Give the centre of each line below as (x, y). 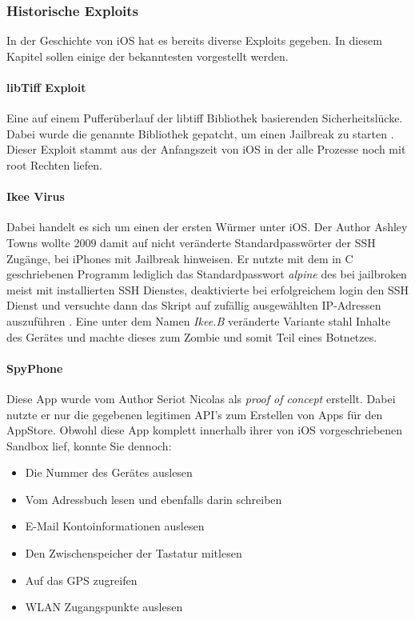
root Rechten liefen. (55, 164)
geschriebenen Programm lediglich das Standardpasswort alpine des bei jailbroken (207, 274)
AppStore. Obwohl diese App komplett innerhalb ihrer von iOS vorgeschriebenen (205, 430)
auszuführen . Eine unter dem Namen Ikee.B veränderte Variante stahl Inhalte (199, 320)
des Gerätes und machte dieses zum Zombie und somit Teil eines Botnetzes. (192, 336)
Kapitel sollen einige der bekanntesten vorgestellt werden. (148, 56)
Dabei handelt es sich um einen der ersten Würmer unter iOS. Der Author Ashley (207, 227)
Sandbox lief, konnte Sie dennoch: (89, 445)
